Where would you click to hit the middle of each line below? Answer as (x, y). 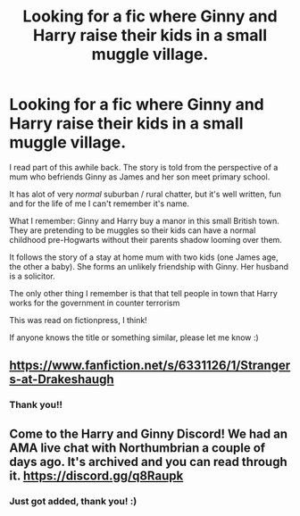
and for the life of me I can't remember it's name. (100, 204)
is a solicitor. (32, 276)
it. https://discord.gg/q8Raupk (96, 475)
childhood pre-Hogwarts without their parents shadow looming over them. (146, 239)
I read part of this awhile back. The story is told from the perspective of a (144, 167)
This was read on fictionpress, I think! (78, 320)
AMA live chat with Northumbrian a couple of (137, 448)
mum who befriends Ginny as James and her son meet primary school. (140, 177)
